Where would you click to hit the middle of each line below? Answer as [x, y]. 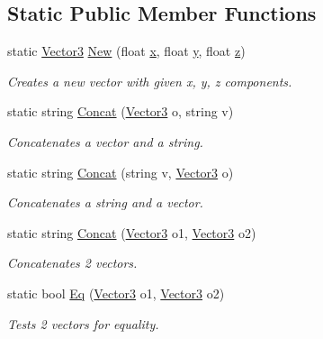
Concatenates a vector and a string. [105, 141]
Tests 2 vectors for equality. [83, 323]
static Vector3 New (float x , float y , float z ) [126, 51]
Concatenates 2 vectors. [72, 263]
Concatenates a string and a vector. [105, 202]
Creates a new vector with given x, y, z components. [150, 81]
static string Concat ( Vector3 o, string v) [121, 111]
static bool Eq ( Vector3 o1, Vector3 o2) [116, 293]
